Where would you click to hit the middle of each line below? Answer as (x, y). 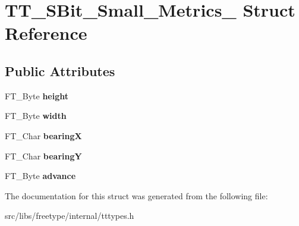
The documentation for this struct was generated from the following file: (136, 195)
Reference (46, 33)
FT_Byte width (36, 116)
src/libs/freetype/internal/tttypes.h (70, 216)
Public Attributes (60, 70)
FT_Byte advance (40, 176)
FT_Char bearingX (43, 135)
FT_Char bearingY (43, 156)
